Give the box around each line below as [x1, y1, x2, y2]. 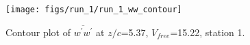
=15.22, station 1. [170, 25, 245, 39]
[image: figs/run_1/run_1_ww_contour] [5, 5, 182, 14]
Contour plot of [5, 25, 71, 39]
